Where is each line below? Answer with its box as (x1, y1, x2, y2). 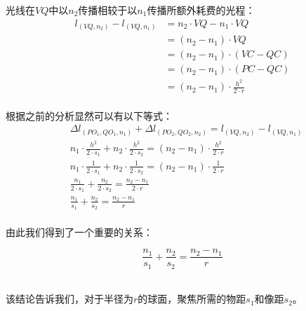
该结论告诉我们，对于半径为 (6, 291, 133, 306)
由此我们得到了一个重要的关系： (6, 224, 153, 239)
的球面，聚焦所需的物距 (138, 291, 246, 306)
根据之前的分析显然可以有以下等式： (6, 108, 173, 123)
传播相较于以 (78, 3, 138, 17)
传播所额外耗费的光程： (147, 3, 255, 17)
